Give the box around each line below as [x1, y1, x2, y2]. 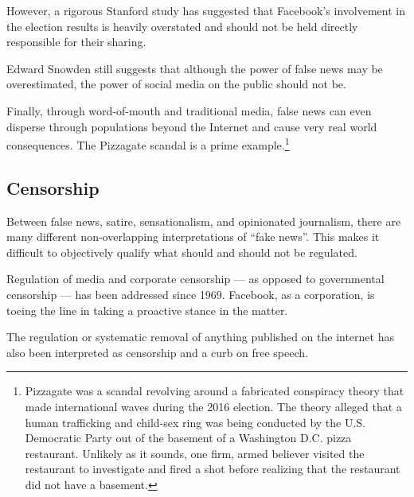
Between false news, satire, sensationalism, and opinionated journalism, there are [6, 212, 401, 229]
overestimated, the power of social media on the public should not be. [6, 76, 346, 92]
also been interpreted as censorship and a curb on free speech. [6, 344, 308, 360]
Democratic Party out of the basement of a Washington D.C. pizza [25, 429, 352, 446]
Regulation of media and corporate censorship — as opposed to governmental [6, 270, 385, 287]
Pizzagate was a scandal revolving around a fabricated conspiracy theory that [25, 382, 404, 399]
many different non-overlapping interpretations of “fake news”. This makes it [6, 228, 380, 245]
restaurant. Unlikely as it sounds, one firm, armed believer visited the [25, 445, 365, 461]
